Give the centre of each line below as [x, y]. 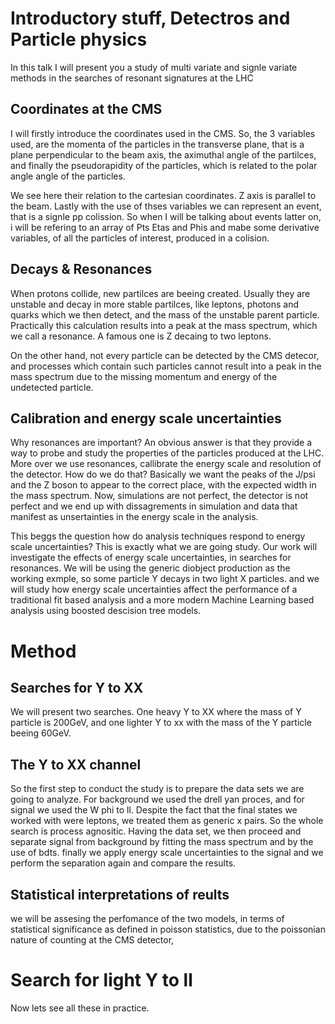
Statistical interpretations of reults [120, 894]
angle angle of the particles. [68, 176]
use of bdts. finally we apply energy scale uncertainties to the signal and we [167, 853]
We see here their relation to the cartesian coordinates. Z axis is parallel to [163, 195]
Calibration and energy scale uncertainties [146, 418]
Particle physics [79, 39]
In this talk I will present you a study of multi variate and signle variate [154, 67]
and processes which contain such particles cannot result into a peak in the [166, 366]
